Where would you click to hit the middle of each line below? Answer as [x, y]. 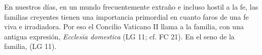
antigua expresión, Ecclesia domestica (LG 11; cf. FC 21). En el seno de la [119, 36]
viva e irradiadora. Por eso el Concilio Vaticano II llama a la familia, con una [124, 26]
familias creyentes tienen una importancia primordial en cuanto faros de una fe [126, 16]
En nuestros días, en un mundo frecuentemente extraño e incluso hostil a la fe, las [131, 7]
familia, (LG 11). [30, 46]
